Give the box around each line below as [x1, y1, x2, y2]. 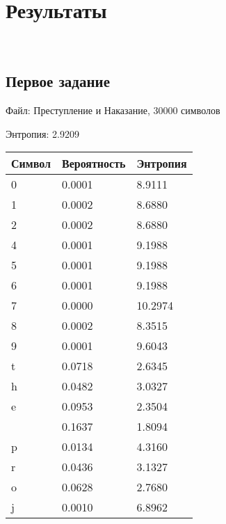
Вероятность [61, 155, 126, 172]
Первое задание [6, 70, 110, 92]
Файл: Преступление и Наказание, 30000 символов [6, 102, 220, 117]
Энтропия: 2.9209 [6, 126, 79, 141]
